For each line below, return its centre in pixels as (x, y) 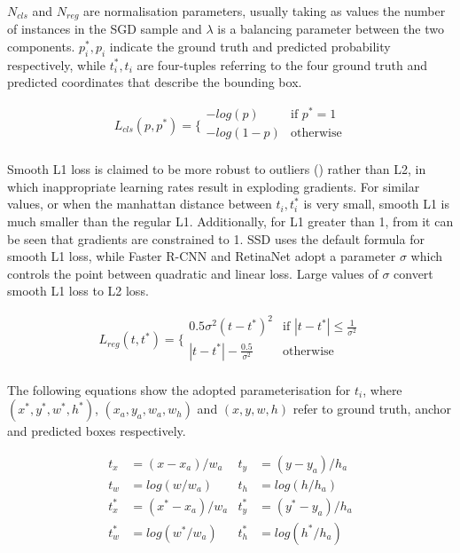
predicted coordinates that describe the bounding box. (155, 82)
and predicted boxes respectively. (97, 431)
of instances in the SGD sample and (105, 29)
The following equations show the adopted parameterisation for (179, 389)
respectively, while (56, 64)
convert (413, 273)
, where (382, 389)
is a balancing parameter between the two (331, 29)
